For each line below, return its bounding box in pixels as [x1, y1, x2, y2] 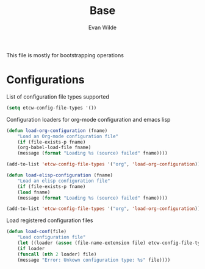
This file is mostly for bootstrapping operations [6, 51, 124, 58]
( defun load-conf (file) [6, 229, 67, 235]
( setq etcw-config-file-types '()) [6, 105, 97, 111]
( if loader [17, 245, 45, 251]
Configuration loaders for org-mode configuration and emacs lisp [6, 116, 171, 123]
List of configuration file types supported [6, 93, 110, 100]
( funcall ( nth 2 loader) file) [17, 251, 97, 257]
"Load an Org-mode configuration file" [17, 133, 119, 139]
